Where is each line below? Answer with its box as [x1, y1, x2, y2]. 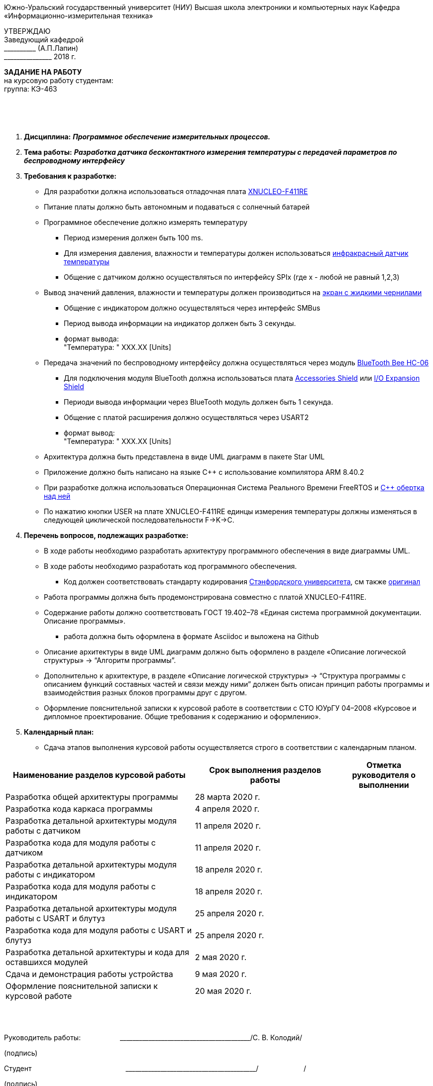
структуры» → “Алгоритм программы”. [44, 656, 176, 664]
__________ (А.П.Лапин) [4, 44, 79, 52]
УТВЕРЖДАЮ [4, 27, 51, 35]
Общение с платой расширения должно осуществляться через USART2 [64, 413, 309, 422]
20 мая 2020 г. [195, 986, 252, 996]
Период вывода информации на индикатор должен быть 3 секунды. [64, 319, 296, 327]
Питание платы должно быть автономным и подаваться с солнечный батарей [44, 203, 310, 211]
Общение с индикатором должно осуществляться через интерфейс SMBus [64, 304, 321, 312]
